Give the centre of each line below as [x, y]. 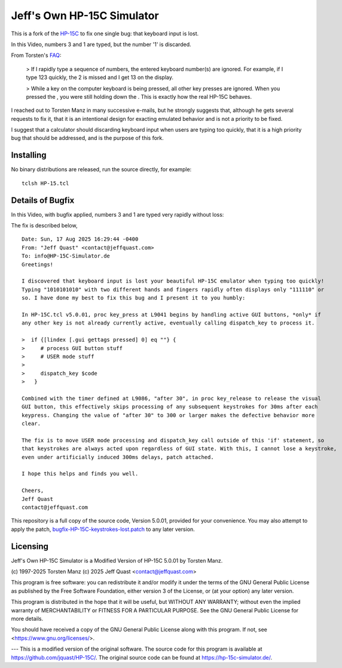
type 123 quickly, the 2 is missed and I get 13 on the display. [100, 77]
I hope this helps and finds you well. [80, 474]
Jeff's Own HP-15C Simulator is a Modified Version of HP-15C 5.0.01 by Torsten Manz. [117, 560]
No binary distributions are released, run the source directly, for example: [101, 169]
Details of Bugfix [43, 200]
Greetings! [38, 264]
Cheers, [33, 491]
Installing [29, 155]
